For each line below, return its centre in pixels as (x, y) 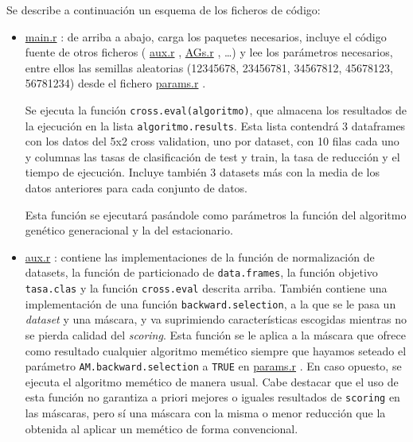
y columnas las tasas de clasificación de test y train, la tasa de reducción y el (212, 156)
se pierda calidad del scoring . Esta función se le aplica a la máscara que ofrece (215, 335)
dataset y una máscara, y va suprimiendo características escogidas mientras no (216, 319)
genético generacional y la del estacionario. (129, 230)
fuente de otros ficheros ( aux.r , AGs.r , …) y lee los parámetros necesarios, (209, 52)
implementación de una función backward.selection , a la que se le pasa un (210, 303)
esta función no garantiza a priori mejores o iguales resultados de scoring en (212, 397)
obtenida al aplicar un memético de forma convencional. (162, 428)
